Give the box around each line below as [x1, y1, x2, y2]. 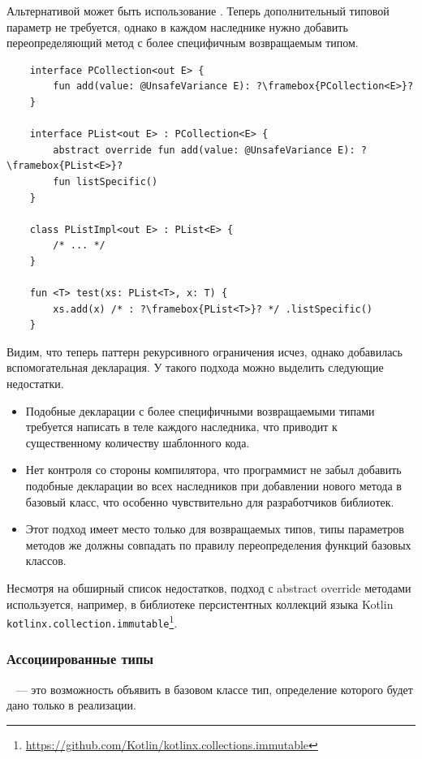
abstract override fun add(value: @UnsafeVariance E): [53, 144, 355, 156]
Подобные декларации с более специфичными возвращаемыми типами [25, 402, 375, 419]
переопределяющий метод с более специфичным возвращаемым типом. [6, 34, 359, 51]
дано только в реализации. [6, 696, 136, 714]
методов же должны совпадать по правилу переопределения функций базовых [25, 536, 411, 553]
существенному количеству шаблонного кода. [25, 433, 250, 451]
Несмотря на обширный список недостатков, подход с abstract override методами [6, 580, 411, 596]
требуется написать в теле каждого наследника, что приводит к [25, 418, 338, 435]
